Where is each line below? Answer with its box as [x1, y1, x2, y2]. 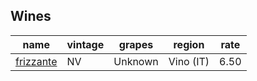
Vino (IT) [168, 54, 210, 68]
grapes [118, 37, 154, 51]
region [173, 37, 205, 51]
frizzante [15, 54, 58, 68]
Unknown [113, 54, 159, 68]
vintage [66, 37, 105, 51]
